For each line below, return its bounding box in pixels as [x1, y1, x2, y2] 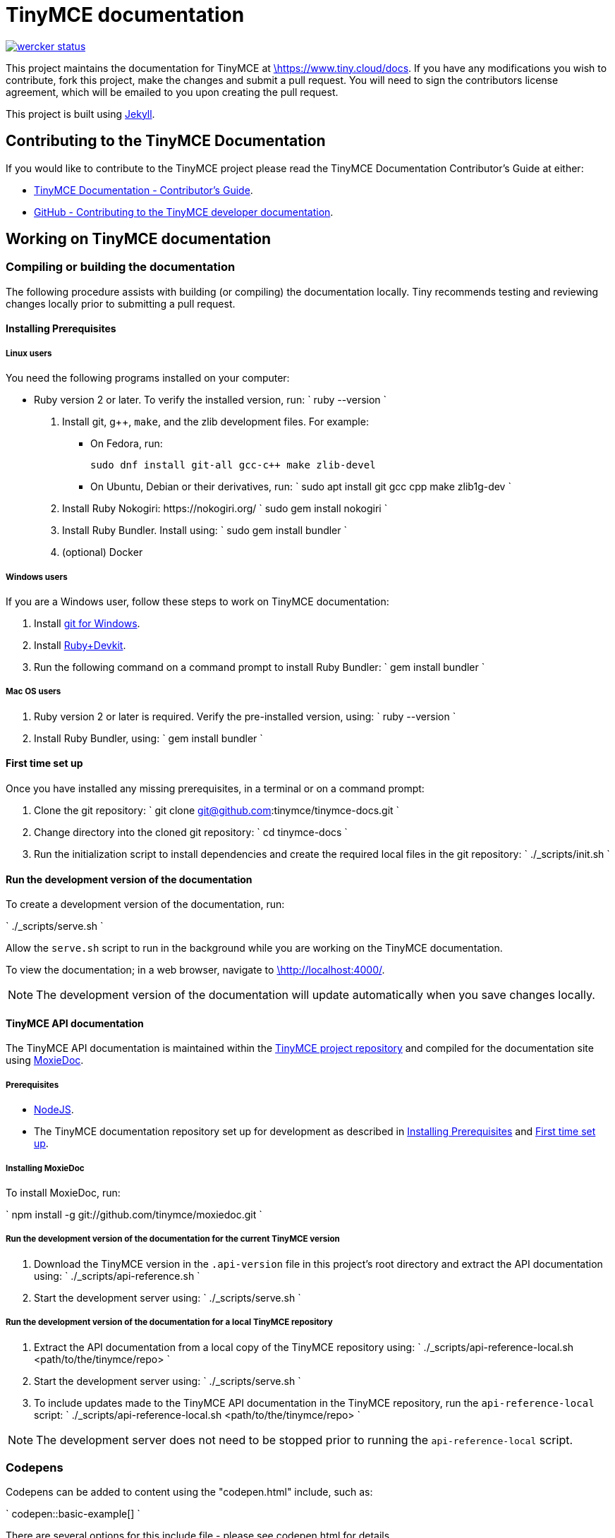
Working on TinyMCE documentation [6, 230, 272, 248]
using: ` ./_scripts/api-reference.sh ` [34, 1269, 200, 1282]
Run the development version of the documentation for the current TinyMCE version [6, 1234, 340, 1245]
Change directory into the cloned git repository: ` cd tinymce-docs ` [34, 825, 348, 838]
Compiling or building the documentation [6, 260, 236, 274]
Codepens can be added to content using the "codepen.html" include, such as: [6, 1486, 373, 1498]
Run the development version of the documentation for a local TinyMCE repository [6, 1317, 333, 1328]
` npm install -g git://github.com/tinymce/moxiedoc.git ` [6, 1208, 262, 1221]
